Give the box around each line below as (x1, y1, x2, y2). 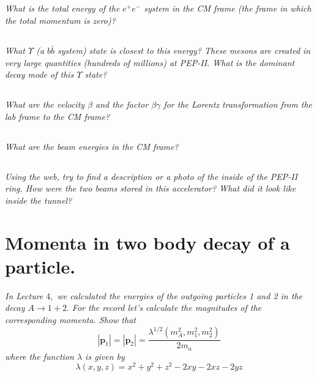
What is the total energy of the (5, 2, 120, 15)
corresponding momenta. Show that (5, 313, 136, 326)
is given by (85, 349, 125, 362)
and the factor (95, 98, 149, 111)
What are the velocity (5, 98, 85, 111)
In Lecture (5, 289, 43, 302)
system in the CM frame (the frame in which (144, 2, 311, 15)
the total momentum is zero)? (5, 13, 116, 26)
